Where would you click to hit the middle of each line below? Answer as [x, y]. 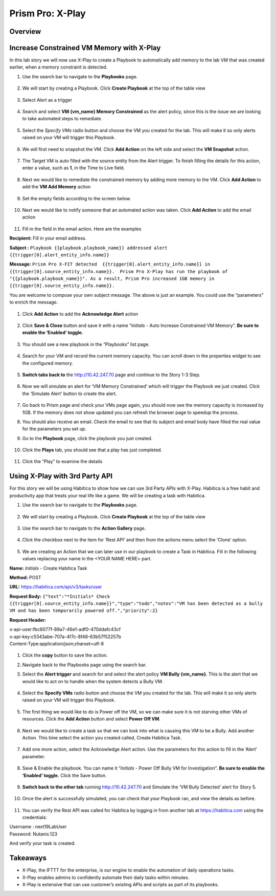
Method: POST [25, 577]
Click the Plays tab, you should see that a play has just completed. [92, 450]
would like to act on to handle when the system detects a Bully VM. [93, 681]
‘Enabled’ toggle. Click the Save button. [64, 775]
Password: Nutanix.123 [33, 834]
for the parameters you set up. [54, 429]
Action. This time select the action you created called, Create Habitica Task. [102, 737]
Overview [25, 31]
